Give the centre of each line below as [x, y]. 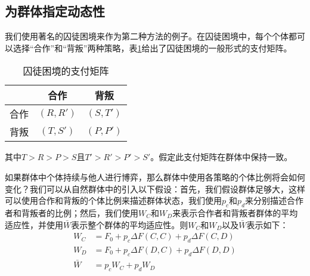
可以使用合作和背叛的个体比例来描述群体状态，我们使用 [113, 200]
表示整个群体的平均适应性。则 [130, 224]
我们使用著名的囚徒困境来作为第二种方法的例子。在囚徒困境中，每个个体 [147, 36]
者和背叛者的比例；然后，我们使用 [72, 212]
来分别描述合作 [275, 200]
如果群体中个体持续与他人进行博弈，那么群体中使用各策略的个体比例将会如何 [155, 177]
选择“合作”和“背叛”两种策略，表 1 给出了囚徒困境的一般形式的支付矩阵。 [152, 47]
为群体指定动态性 [55, 11]
